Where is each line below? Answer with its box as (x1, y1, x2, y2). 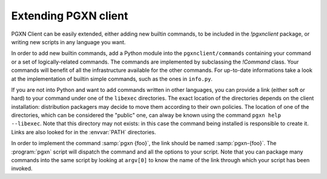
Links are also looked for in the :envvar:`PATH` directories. (11, 128, 156, 135)
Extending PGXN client (11, 9, 128, 22)
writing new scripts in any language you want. (11, 38, 126, 45)
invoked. (11, 165, 33, 172)
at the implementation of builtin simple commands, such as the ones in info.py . (11, 75, 213, 82)
